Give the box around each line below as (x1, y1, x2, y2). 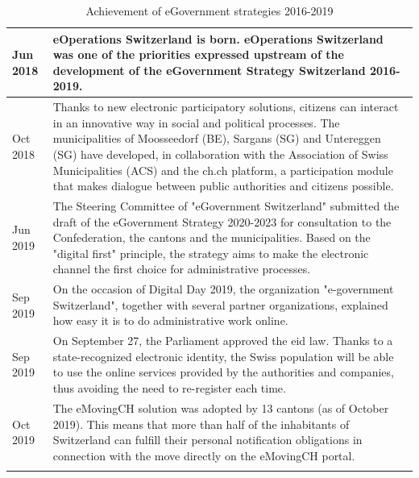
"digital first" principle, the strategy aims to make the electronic (52, 244, 369, 261)
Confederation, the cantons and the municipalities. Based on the (52, 229, 371, 246)
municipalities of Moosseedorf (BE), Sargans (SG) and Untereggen (52, 130, 381, 147)
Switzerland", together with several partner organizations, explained (52, 296, 388, 313)
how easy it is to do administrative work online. (52, 312, 288, 329)
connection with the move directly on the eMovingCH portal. (52, 447, 355, 463)
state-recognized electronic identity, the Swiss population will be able (52, 347, 394, 364)
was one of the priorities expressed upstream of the (52, 46, 344, 63)
